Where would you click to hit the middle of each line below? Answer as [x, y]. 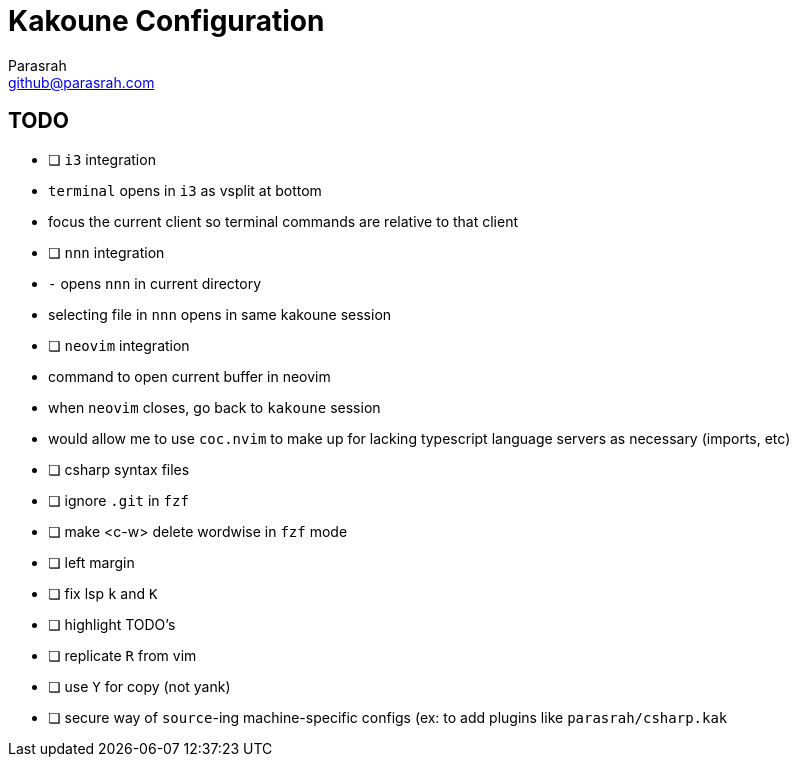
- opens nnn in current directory [155, 283]
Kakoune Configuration [166, 21]
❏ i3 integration [102, 159]
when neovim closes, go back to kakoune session [214, 407]
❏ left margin [91, 562]
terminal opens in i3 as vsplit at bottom [185, 190]
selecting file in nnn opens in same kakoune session [220, 314]
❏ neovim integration [119, 345]
